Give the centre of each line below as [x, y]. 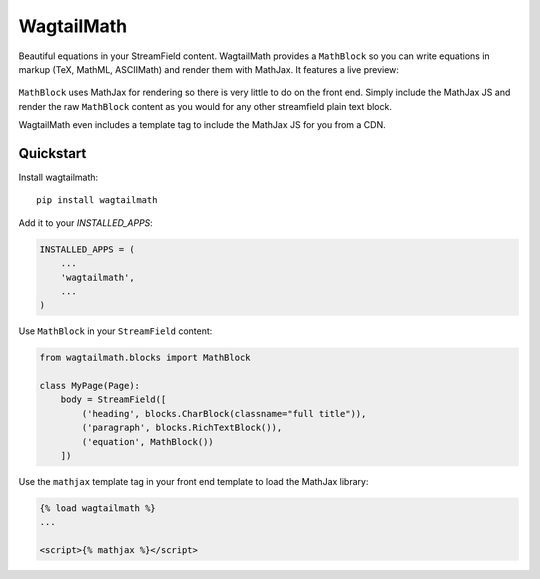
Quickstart [52, 153]
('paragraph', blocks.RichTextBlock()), [182, 428]
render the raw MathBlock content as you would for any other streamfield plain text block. [205, 106]
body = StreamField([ [113, 399]
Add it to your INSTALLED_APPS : [86, 222]
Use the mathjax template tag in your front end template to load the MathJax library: [193, 482]
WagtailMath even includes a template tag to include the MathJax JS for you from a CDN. [202, 125]
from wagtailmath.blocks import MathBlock [145, 358]
